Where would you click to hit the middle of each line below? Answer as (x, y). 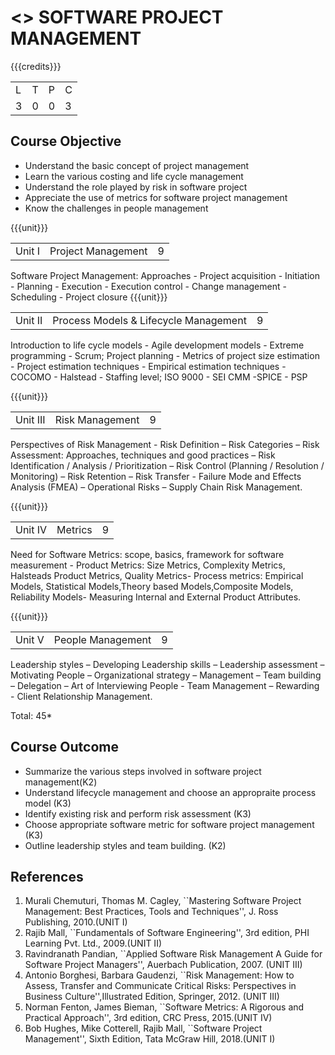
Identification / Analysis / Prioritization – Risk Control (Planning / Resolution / (167, 465)
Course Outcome (64, 747)
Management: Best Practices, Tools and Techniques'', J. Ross (151, 912)
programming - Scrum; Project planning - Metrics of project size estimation (165, 355)
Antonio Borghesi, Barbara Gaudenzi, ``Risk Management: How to (159, 975)
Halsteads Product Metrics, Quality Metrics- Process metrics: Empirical (157, 575)
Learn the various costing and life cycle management (134, 176)
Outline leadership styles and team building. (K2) (125, 845)
